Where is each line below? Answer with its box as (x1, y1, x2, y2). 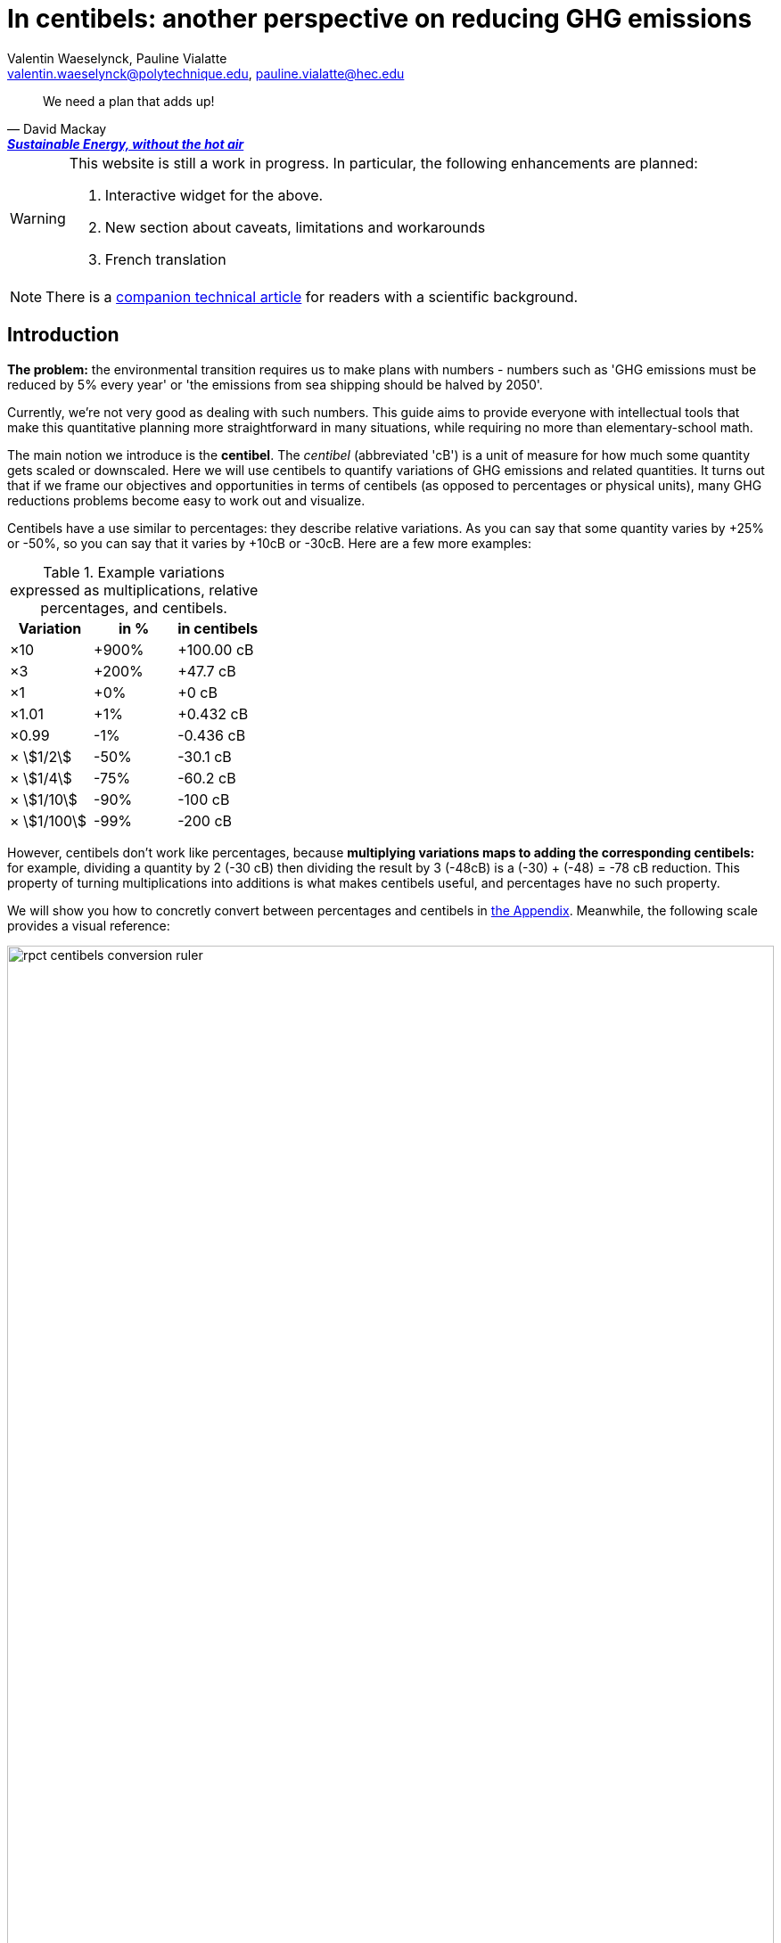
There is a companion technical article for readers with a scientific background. (45, 287, 579, 306)
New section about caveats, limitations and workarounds (104, 217, 486, 236)
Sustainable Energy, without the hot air (7, 135, 244, 152)
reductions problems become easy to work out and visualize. (7, 492, 366, 508)
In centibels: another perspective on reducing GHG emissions (7, 4, 752, 34)
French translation (104, 250, 226, 268)
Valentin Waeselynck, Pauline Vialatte (7, 50, 227, 66)
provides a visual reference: (7, 917, 170, 933)
